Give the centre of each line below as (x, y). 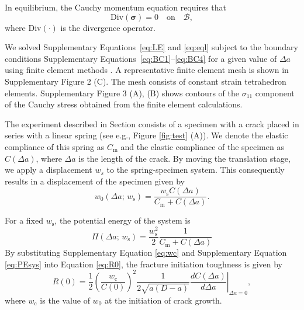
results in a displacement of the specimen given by (95, 181)
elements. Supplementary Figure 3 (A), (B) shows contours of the (122, 93)
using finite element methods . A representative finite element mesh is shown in (147, 70)
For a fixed (24, 220)
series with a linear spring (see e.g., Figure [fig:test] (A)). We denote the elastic (146, 135)
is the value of (65, 300)
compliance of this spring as (55, 146)
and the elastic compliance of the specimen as (202, 146)
